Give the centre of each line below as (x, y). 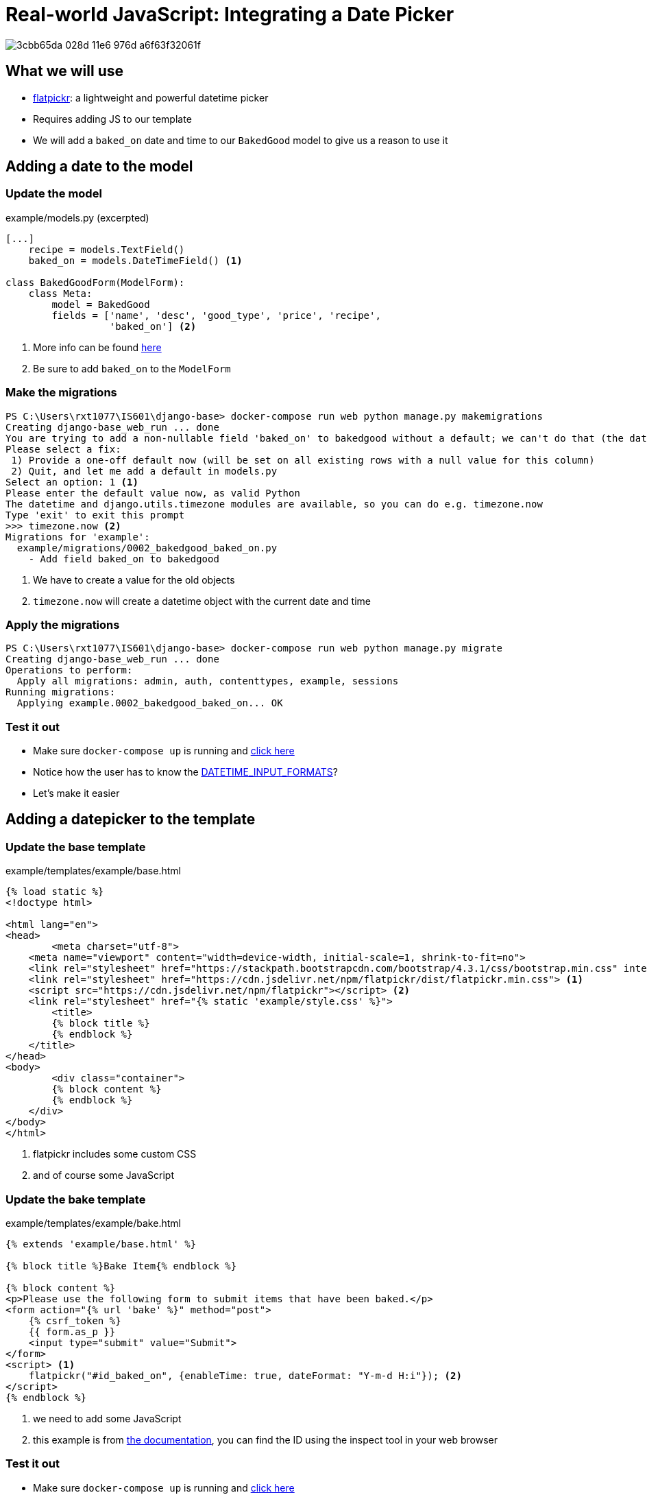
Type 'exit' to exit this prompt (95, 515)
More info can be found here (97, 347)
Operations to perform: (69, 670)
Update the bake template (76, 1199)
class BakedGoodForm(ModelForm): (95, 282)
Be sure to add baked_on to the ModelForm (132, 368)
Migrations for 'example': (78, 537)
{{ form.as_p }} (72, 1332)
